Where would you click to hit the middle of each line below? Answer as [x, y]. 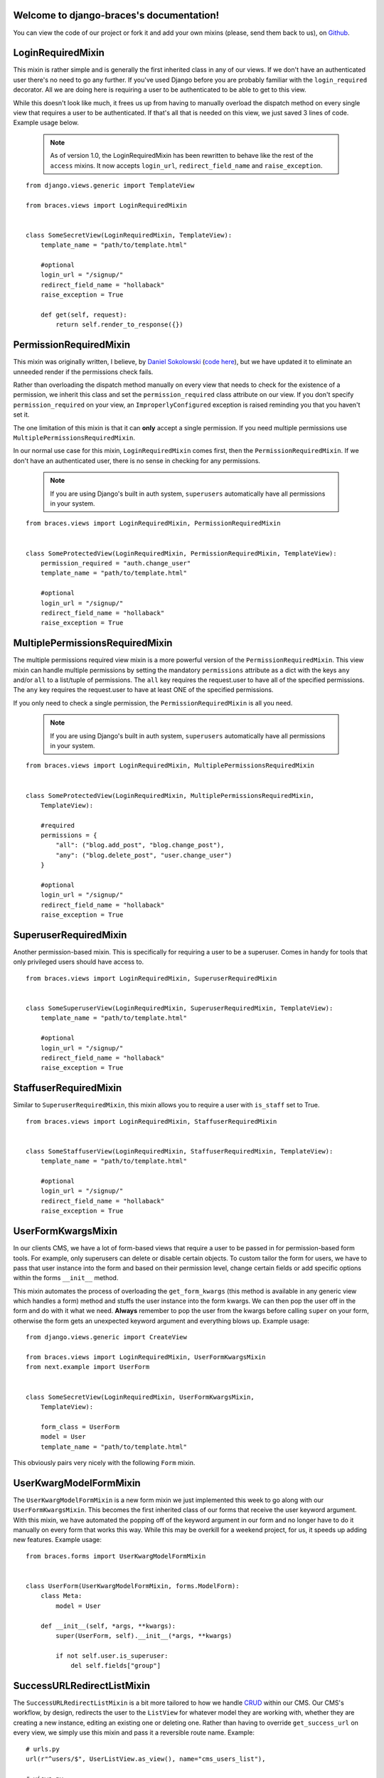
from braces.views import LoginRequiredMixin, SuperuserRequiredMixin [151, 978]
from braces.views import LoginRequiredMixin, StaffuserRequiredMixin [151, 1121]
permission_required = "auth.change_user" [116, 563]
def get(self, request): [84, 315]
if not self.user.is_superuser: [112, 1656]
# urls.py [43, 1749]
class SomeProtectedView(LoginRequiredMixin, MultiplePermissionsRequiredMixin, [170, 795]
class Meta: [61, 1596]
